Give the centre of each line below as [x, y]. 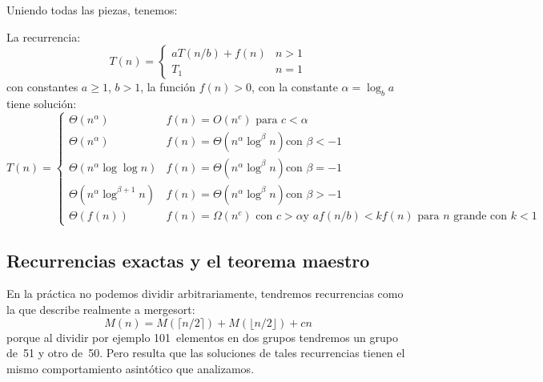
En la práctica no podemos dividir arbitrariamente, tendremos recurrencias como [205, 294]
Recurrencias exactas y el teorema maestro [188, 260]
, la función [168, 87]
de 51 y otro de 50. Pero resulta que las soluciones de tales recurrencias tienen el [206, 353]
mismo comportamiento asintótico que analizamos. [131, 368]
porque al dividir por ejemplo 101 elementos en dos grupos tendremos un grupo [203, 337]
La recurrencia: [44, 36]
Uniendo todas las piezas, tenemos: [92, 10]
